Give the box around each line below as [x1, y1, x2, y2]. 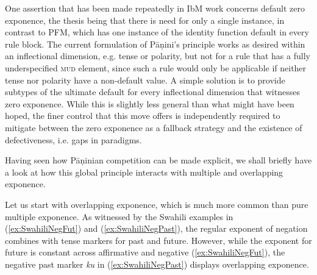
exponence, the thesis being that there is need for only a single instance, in [5, 13, 285, 26]
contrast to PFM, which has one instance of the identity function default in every [5, 26, 309, 38]
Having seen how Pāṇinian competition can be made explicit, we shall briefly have [5, 154, 312, 166]
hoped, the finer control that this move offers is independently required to [5, 109, 280, 122]
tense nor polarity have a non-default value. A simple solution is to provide [5, 73, 285, 86]
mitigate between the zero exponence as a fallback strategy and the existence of [5, 121, 302, 134]
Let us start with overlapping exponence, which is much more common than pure [5, 198, 308, 210]
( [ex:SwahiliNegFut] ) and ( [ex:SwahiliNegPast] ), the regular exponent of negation [5, 222, 308, 235]
